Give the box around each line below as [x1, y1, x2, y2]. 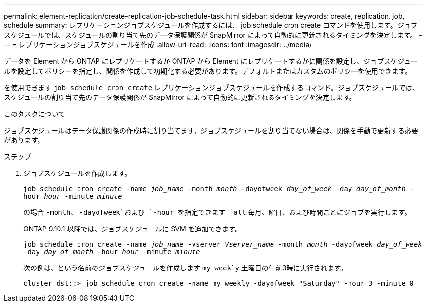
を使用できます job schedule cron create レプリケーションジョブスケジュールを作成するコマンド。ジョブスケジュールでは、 [4, 83, 419, 92]
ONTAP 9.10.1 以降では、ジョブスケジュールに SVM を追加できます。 [23, 225, 242, 233]
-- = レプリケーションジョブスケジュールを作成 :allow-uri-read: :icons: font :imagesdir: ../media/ [4, 40, 312, 49]
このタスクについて [4, 110, 65, 118]
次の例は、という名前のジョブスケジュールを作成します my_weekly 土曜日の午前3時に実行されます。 [23, 264, 348, 272]
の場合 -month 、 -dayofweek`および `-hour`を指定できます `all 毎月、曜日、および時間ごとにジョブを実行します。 [23, 208, 411, 216]
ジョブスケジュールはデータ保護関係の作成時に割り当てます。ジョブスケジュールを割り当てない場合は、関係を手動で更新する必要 [4, 126, 418, 134]
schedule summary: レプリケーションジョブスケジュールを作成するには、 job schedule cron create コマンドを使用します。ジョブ [4, 21, 418, 29]
